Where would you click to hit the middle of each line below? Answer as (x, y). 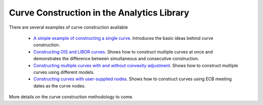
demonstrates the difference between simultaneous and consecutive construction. (116, 59)
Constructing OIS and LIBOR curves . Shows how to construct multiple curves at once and (123, 52)
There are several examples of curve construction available (68, 27)
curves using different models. (64, 72)
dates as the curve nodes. (59, 86)
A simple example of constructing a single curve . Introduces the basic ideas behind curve (123, 38)
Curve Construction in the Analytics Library (99, 13)
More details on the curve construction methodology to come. (71, 97)
